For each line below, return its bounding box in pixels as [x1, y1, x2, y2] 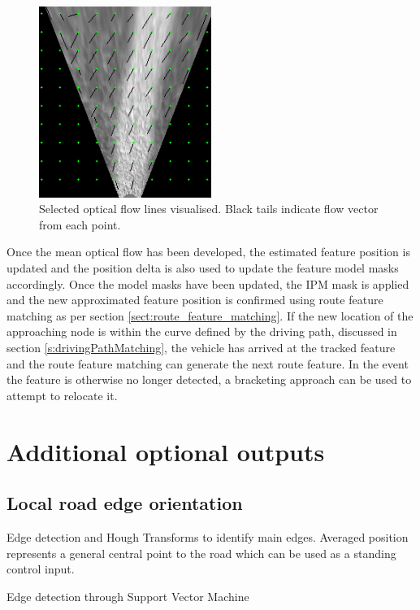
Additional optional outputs [6, 434, 325, 468]
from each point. [39, 216, 121, 233]
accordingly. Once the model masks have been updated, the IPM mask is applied [6, 275, 409, 292]
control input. [6, 560, 75, 577]
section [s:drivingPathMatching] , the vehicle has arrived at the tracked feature [6, 338, 396, 355]
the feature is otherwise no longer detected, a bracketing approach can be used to [6, 371, 412, 388]
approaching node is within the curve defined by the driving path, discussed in [6, 323, 397, 340]
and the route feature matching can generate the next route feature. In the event [6, 355, 409, 372]
